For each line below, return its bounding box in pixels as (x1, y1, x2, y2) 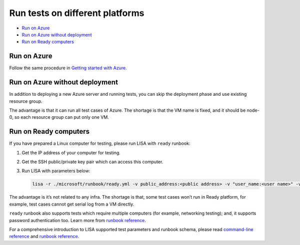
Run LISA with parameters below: (21, 168, 90, 174)
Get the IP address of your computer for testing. (21, 150, 121, 156)
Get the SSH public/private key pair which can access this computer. (21, 159, 163, 165)
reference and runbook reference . (9, 234, 79, 240)
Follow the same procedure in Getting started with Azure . (9, 65, 127, 71)
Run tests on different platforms (9, 7, 144, 18)
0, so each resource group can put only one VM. (9, 114, 109, 120)
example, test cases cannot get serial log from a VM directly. (9, 201, 134, 207)
